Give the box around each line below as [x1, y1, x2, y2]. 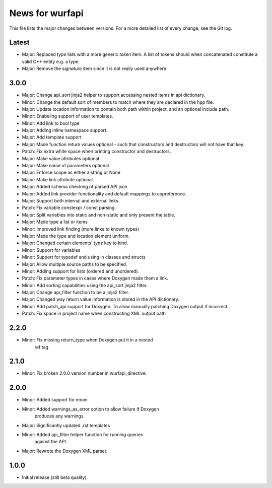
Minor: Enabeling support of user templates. [22, 113, 113, 119]
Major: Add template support [22, 134, 82, 141]
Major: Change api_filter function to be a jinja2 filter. [22, 290, 129, 296]
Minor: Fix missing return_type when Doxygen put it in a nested [22, 337, 153, 343]
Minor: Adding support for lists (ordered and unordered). [22, 268, 140, 274]
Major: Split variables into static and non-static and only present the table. [22, 212, 176, 218]
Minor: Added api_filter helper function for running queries [22, 431, 143, 438]
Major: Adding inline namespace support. [22, 127, 108, 133]
